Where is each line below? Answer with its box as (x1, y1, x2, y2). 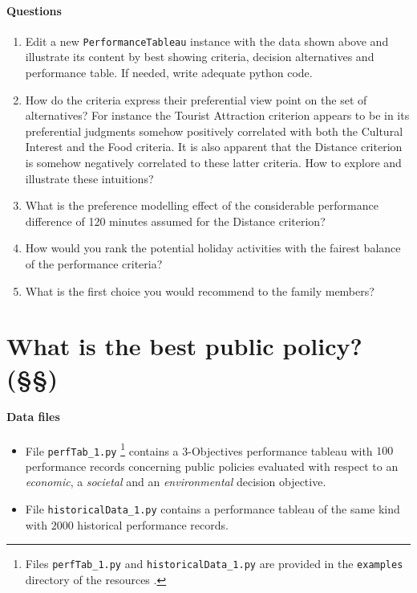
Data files (6, 408, 60, 425)
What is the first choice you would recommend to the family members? (25, 282, 374, 299)
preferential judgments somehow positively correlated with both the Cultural (25, 122, 403, 139)
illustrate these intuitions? (25, 170, 154, 186)
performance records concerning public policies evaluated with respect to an (25, 457, 399, 474)
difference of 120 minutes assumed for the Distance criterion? (25, 212, 326, 229)
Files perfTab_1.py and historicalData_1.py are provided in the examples (25, 555, 403, 572)
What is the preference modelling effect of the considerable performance (25, 197, 379, 214)
